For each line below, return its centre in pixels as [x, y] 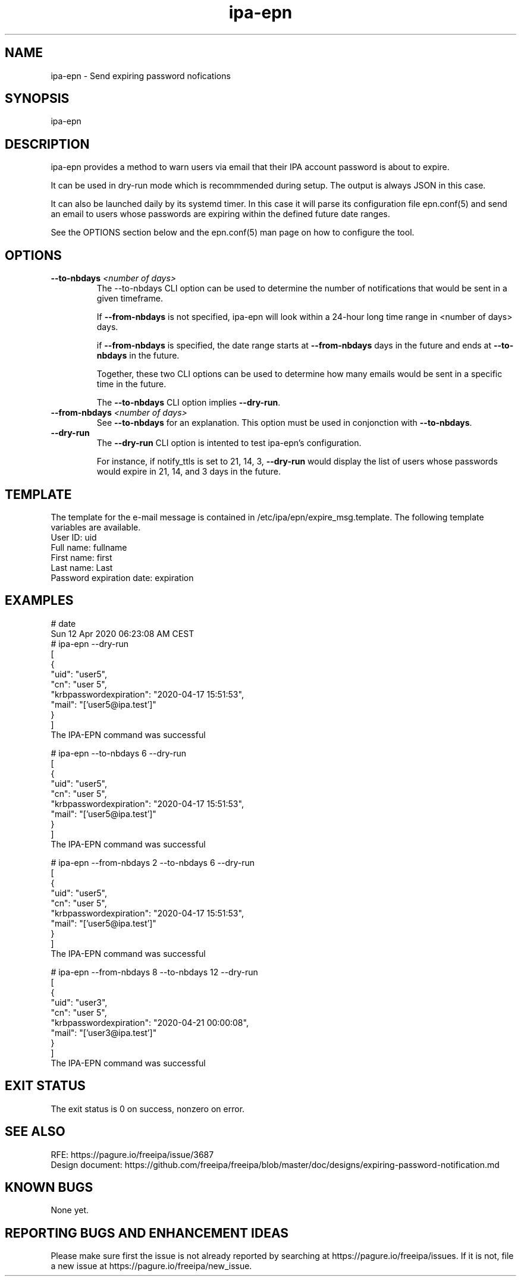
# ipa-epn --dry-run [90, 643]
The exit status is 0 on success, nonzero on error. [148, 1109]
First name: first [81, 557]
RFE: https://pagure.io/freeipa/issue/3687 [132, 1154]
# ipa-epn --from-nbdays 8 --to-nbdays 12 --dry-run [154, 972]
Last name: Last [82, 567]
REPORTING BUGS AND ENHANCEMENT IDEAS [147, 1233]
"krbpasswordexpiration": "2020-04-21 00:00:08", [150, 1022]
